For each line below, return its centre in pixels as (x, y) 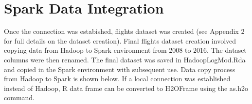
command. (19, 97)
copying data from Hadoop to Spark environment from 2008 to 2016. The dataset (125, 50)
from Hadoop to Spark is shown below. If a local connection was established (117, 79)
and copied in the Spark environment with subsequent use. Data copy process (120, 69)
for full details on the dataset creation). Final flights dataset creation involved (120, 40)
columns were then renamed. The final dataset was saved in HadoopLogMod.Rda (125, 59)
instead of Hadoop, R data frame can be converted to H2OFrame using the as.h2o (126, 88)
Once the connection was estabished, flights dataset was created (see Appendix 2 (124, 31)
